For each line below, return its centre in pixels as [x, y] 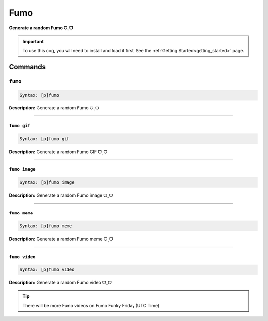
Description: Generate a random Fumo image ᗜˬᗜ [61, 195]
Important [33, 41]
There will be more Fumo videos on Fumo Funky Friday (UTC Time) [91, 305]
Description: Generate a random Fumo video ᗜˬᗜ [60, 282]
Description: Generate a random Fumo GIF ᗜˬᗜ [58, 152]
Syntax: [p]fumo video [47, 269]
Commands [28, 67]
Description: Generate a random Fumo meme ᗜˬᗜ [61, 239]
